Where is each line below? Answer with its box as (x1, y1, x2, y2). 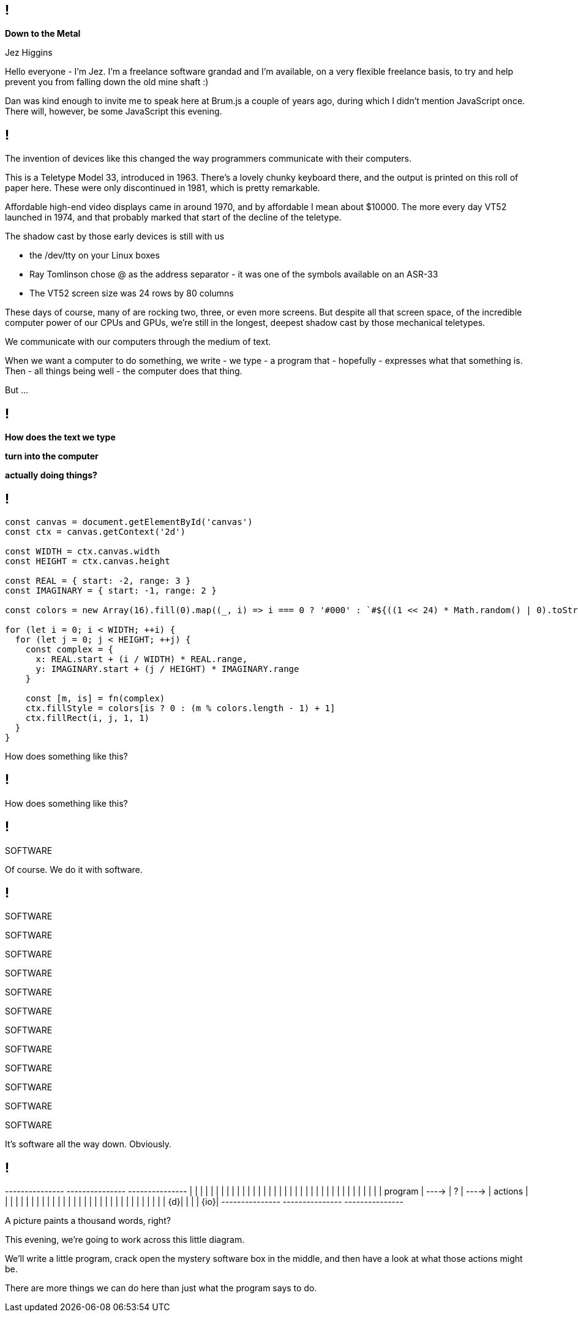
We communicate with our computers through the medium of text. (5, 336, 271, 347)
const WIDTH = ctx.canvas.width (5, 546, 160, 556)
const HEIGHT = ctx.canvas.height (5, 556, 170, 566)
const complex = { (25, 644, 114, 654)
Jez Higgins (5, 47, 53, 58)
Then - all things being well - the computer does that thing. (5, 366, 242, 377)
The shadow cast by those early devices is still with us (5, 231, 225, 242)
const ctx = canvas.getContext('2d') (5, 526, 186, 537)
